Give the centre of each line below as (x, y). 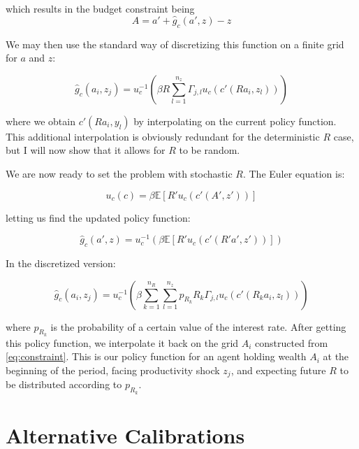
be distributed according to (64, 384)
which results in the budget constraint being (100, 8)
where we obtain (41, 121)
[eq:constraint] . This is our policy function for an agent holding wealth (156, 356)
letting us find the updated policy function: (98, 217)
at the (336, 356)
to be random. (210, 150)
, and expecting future (278, 370)
